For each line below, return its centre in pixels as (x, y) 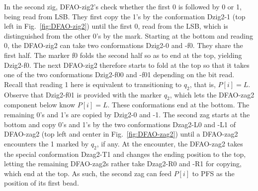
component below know (40, 105)
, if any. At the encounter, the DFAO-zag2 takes (170, 143)
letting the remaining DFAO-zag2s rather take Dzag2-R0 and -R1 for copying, (123, 164)
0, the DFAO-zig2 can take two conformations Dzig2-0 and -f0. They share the (124, 45)
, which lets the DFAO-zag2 (212, 94)
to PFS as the (213, 173)
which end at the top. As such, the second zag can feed (88, 173)
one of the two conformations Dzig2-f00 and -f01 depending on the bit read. (119, 74)
